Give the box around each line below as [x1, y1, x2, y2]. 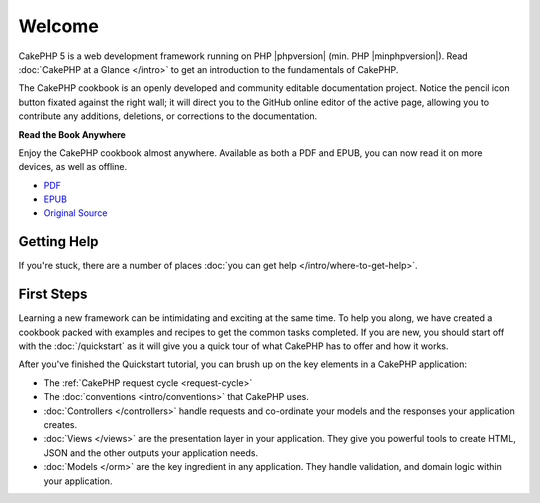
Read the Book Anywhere [18, 128, 127, 140]
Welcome [18, 15, 99, 37]
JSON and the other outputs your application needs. [43, 446, 259, 459]
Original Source [43, 207, 108, 219]
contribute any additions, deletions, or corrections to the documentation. [18, 110, 318, 122]
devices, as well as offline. [18, 161, 128, 173]
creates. [43, 419, 78, 430]
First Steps [18, 286, 88, 303]
